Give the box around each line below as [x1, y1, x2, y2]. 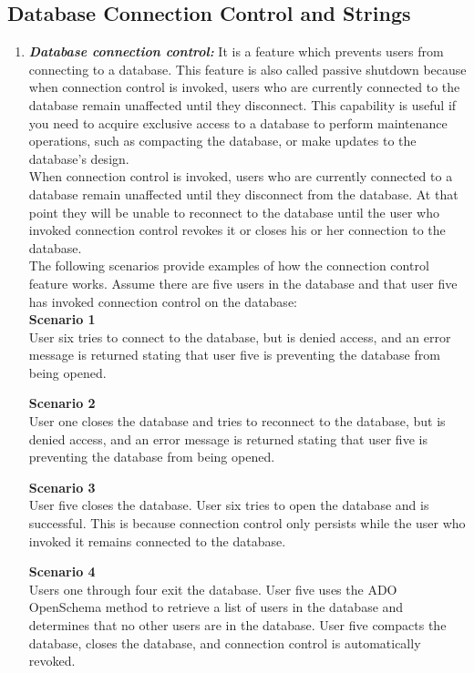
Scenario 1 [28, 310, 96, 329]
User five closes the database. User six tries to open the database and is [28, 495, 429, 515]
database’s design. [28, 148, 129, 168]
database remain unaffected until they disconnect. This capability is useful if [28, 95, 457, 114]
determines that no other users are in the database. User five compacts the [28, 616, 447, 635]
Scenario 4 [28, 562, 96, 581]
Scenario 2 [28, 393, 96, 413]
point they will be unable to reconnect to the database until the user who [28, 202, 439, 221]
